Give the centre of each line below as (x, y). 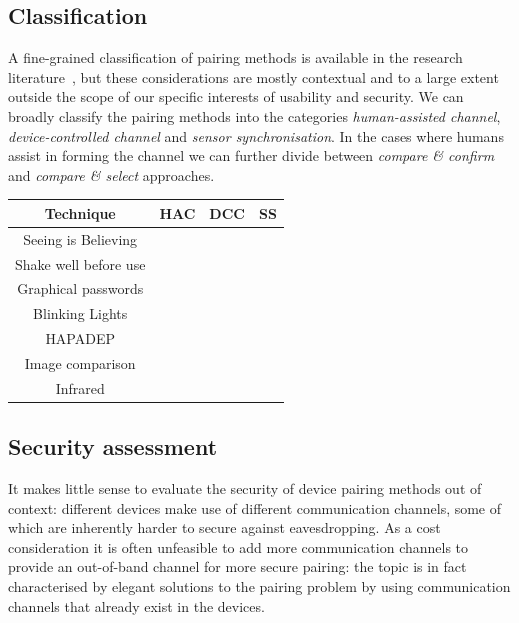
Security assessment (113, 446)
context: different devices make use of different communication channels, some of (255, 507)
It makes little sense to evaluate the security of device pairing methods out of (245, 488)
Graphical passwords (80, 288)
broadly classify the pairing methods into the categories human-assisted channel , (254, 115)
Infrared (80, 387)
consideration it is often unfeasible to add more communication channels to (238, 546)
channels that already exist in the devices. (136, 605)
